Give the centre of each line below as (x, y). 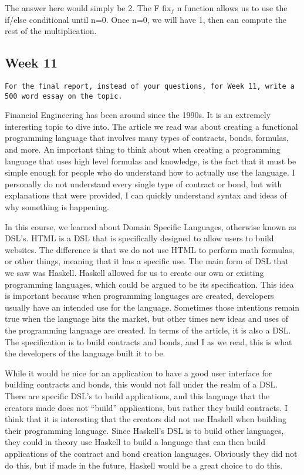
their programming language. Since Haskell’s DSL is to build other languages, (144, 430)
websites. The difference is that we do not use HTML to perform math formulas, (150, 249)
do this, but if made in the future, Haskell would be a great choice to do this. (144, 465)
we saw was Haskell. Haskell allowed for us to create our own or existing (134, 273)
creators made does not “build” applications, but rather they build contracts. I (146, 407)
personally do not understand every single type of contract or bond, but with (143, 183)
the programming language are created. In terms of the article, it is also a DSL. (148, 330)
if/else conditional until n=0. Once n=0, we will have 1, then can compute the (146, 19)
